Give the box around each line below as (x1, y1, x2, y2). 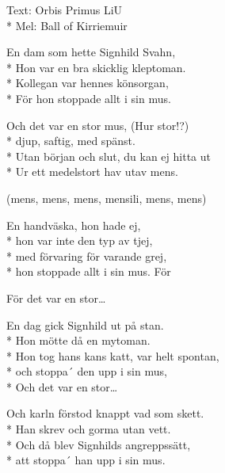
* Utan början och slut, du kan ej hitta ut (6, 147, 211, 164)
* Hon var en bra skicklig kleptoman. (6, 59, 186, 75)
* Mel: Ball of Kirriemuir (6, 17, 128, 33)
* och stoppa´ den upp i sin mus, (6, 363, 167, 380)
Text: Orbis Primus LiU (6, 2, 123, 17)
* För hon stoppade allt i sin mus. (6, 90, 171, 106)
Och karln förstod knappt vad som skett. (6, 405, 204, 422)
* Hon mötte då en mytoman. (6, 332, 151, 349)
